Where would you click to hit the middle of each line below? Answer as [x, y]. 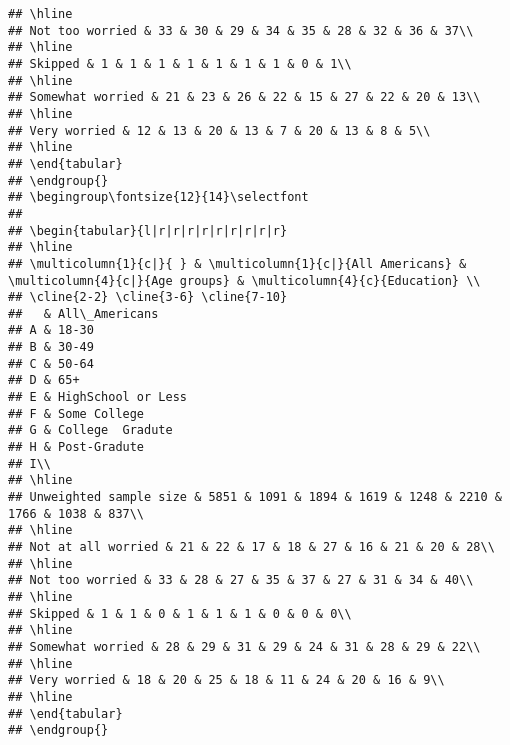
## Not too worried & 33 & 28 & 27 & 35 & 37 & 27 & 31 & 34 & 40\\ [241, 580]
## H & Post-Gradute [76, 447]
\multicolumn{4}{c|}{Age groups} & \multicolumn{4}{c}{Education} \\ [244, 280]
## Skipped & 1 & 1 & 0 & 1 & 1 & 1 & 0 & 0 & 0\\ [180, 613]
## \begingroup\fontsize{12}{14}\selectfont [158, 197]
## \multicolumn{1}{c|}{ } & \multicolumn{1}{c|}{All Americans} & [237, 263]
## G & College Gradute [90, 430]
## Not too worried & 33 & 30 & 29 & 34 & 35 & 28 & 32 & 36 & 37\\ [241, 30]
